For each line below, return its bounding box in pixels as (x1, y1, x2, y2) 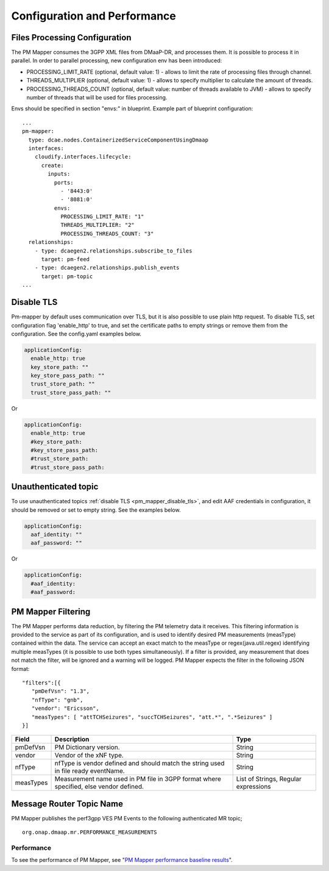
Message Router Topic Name (11, 798, 123, 809)
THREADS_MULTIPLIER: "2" (60, 221, 135, 229)
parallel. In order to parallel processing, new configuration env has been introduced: (11, 57, 222, 64)
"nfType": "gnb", (31, 696, 83, 703)
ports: (54, 179, 74, 186)
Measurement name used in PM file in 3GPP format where (54, 775, 222, 783)
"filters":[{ (22, 679, 61, 686)
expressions (236, 783, 271, 791)
